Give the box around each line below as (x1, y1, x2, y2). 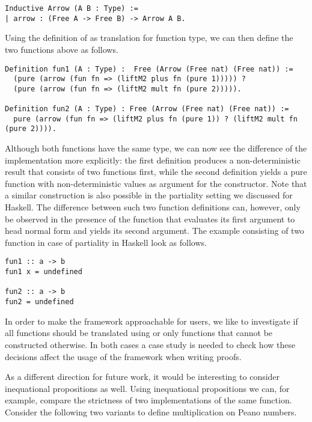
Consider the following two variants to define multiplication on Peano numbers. (5, 405, 297, 418)
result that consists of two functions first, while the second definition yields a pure (5, 165, 307, 178)
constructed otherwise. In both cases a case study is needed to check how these (5, 338, 296, 350)
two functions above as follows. (5, 43, 118, 55)
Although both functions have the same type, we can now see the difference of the (5, 142, 307, 154)
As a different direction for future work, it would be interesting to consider (5, 370, 280, 383)
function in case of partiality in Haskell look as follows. (5, 236, 207, 248)
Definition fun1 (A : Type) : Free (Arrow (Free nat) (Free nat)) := (5, 64, 293, 73)
